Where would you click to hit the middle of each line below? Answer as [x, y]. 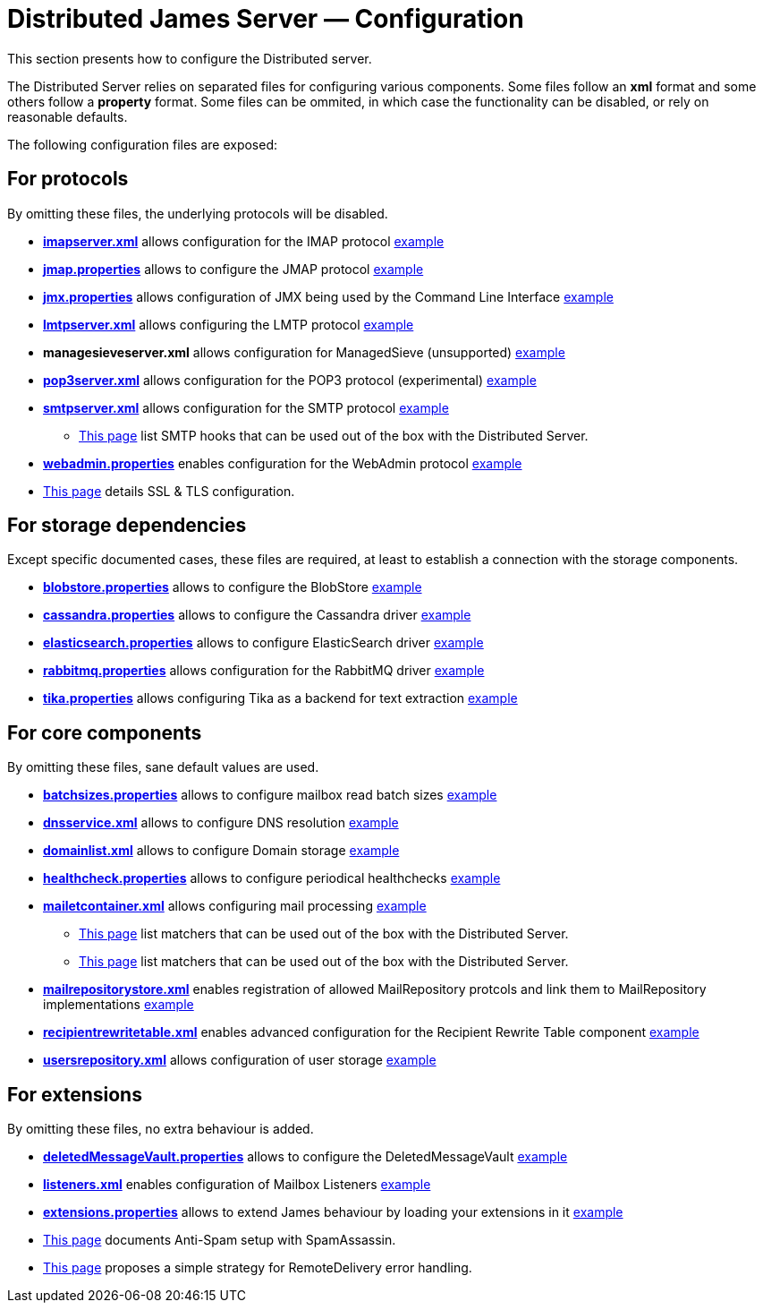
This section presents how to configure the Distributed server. [190, 58]
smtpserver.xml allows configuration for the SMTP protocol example [246, 407]
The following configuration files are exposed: [143, 144]
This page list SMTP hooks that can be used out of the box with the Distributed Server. [334, 435]
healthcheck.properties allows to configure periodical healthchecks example [272, 878]
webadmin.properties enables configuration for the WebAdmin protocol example [283, 463]
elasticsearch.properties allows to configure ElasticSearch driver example [263, 643]
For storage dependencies [127, 526]
